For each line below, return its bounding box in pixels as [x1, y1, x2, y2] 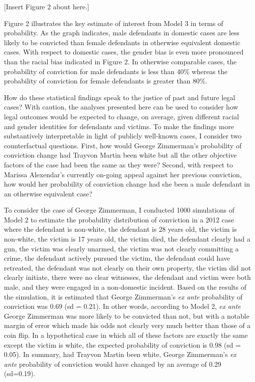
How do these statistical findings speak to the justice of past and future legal [4, 92, 235, 102]
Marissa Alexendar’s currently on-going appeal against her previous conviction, [4, 169, 242, 179]
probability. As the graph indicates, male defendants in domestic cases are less [4, 27, 240, 38]
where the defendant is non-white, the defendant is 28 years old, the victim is [4, 224, 237, 234]
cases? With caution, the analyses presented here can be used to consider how [4, 102, 238, 112]
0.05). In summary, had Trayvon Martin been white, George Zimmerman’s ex [4, 349, 237, 359]
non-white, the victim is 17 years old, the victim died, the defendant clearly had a [4, 234, 251, 244]
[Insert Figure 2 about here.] [4, 1, 89, 11]
